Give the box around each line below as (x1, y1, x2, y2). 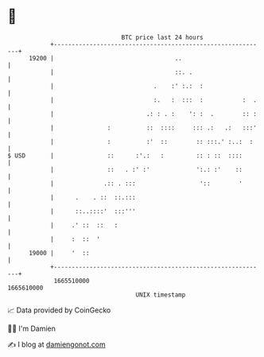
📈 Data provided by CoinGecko (7, 305, 111, 315)
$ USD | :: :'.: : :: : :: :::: (7, 151, 243, 160)
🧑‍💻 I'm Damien (7, 324, 56, 333)
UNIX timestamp (135, 290, 186, 299)
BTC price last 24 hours (121, 33, 204, 41)
